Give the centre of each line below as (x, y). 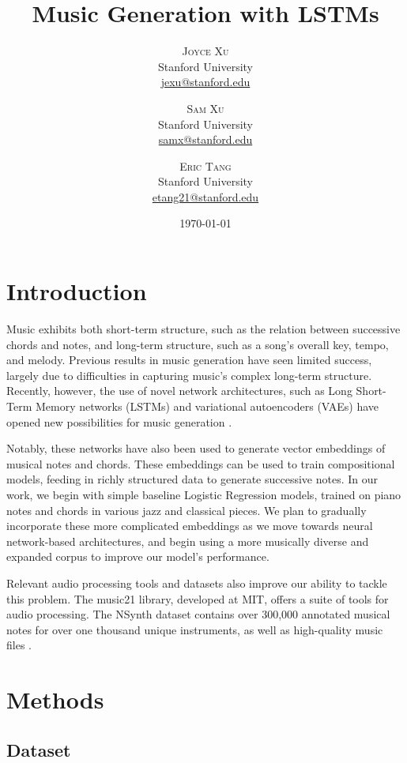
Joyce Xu (205, 51)
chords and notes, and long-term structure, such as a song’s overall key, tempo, (198, 344)
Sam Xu (205, 108)
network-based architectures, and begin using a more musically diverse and (188, 541)
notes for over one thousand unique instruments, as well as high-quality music (195, 629)
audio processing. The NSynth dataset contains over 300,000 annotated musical (198, 614)
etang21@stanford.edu (205, 196)
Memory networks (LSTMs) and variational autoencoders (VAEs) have (207, 406)
